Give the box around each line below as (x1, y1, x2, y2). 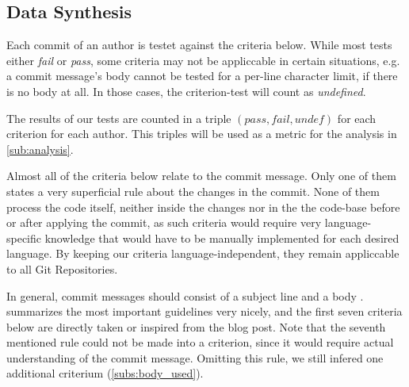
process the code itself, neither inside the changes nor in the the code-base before (6, 198, 400, 215)
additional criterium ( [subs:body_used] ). (6, 365, 204, 381)
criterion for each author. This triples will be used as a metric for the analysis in (6, 125, 397, 142)
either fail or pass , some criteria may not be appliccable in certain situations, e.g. (6, 52, 400, 68)
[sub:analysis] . (6, 140, 74, 157)
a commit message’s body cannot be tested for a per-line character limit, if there (6, 67, 398, 84)
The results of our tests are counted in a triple (6, 109, 231, 126)
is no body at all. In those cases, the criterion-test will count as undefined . (6, 82, 366, 99)
